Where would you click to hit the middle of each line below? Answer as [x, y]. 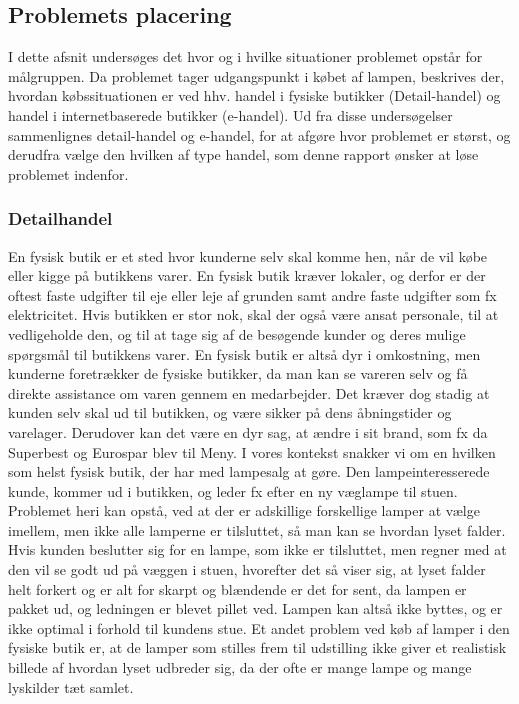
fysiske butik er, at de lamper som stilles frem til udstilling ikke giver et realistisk [257, 647]
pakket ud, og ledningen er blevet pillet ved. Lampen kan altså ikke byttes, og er [255, 608]
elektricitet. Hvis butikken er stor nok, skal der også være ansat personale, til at [253, 314]
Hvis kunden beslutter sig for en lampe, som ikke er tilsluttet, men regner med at [257, 549]
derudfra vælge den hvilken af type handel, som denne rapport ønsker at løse [243, 154]
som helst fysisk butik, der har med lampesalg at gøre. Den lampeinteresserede [249, 471]
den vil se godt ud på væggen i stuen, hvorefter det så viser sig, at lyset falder [247, 569]
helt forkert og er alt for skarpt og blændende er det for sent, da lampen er [237, 588]
